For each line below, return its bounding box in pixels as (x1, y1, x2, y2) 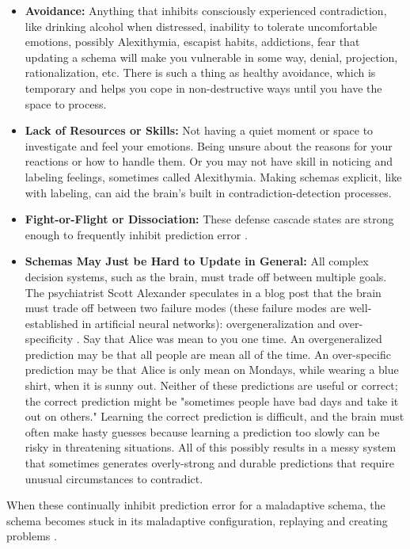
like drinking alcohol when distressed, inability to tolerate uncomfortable (25, 17, 378, 34)
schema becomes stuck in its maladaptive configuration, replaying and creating (6, 512, 388, 528)
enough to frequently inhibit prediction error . (25, 226, 248, 242)
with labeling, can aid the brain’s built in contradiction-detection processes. (25, 184, 392, 200)
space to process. (25, 95, 107, 112)
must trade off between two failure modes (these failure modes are (25, 299, 346, 316)
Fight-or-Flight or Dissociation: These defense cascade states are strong (25, 211, 394, 227)
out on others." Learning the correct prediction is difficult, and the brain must (25, 408, 404, 425)
